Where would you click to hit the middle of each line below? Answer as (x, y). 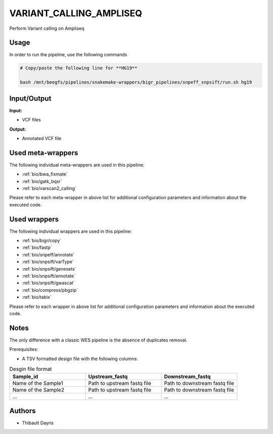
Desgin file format (31, 369)
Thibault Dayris (38, 423)
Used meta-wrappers (44, 153)
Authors (22, 410)
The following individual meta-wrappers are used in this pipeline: (77, 165)
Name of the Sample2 (38, 390)
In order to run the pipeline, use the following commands (68, 55)
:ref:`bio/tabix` (37, 297)
